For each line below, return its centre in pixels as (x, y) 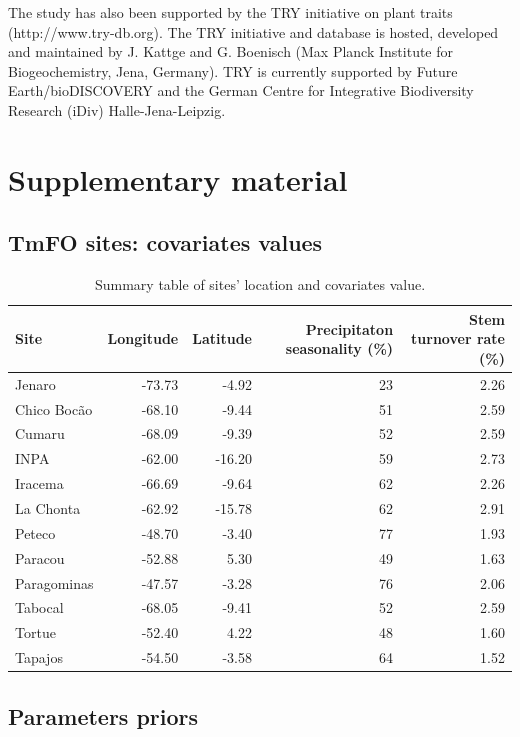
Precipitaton (349, 328)
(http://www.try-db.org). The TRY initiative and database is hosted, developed (253, 31)
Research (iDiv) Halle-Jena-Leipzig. (117, 109)
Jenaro (35, 383)
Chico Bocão (54, 408)
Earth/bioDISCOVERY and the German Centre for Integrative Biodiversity (241, 90)
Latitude (222, 338)
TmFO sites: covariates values (165, 242)
